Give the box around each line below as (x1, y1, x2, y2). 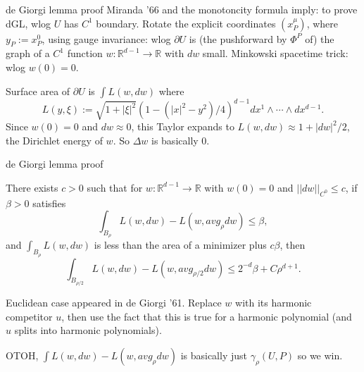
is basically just (180, 347, 247, 362)
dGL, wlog (6, 15, 51, 30)
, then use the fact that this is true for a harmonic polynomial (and (61, 309, 352, 323)
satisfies (32, 195, 66, 210)
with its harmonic (235, 295, 312, 310)
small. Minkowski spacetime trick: (202, 46, 349, 61)
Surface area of (6, 83, 70, 98)
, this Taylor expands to (131, 119, 234, 134)
